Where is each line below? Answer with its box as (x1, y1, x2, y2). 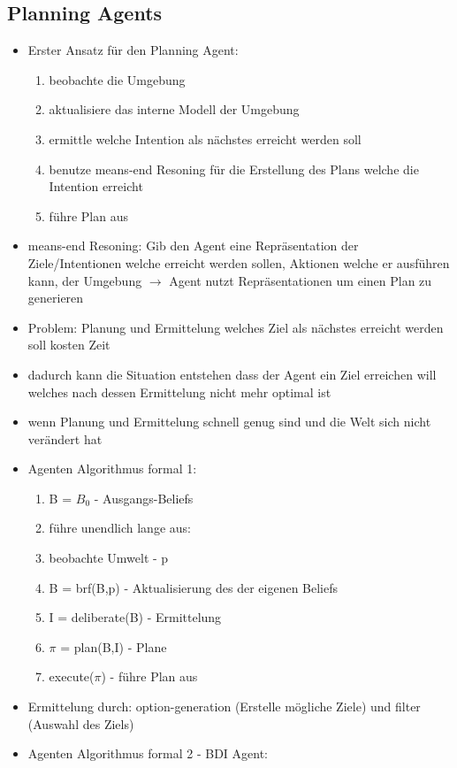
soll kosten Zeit (27, 335, 110, 354)
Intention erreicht (49, 177, 143, 196)
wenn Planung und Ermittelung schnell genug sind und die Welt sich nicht (27, 412, 431, 431)
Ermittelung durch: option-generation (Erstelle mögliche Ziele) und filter (27, 697, 421, 716)
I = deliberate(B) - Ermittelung (49, 608, 222, 626)
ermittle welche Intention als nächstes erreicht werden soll (49, 129, 362, 148)
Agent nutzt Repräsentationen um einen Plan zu (169, 271, 432, 289)
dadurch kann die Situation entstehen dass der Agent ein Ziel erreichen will (27, 365, 437, 383)
